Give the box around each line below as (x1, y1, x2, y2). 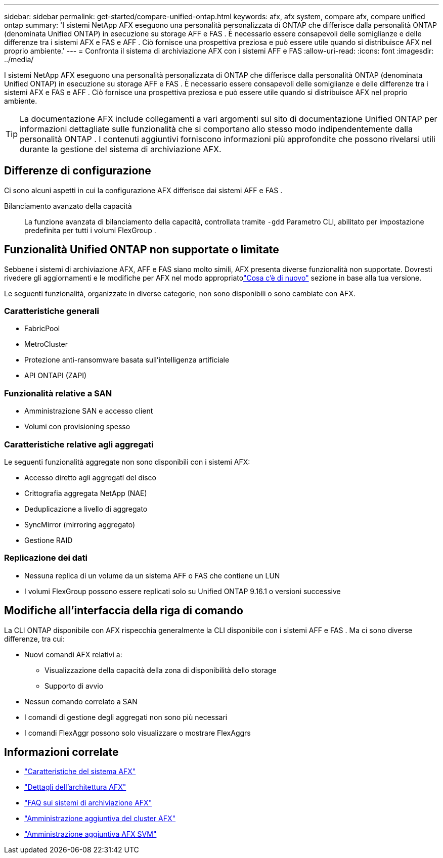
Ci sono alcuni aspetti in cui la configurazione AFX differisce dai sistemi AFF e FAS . (4, 186, 283, 195)
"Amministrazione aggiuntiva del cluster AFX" (24, 814, 176, 823)
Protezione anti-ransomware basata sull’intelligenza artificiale (24, 355, 230, 365)
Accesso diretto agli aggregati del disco (24, 473, 157, 482)
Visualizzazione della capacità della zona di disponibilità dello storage (45, 665, 277, 674)
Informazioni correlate (4, 745, 119, 758)
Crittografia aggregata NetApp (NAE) (24, 488, 147, 498)
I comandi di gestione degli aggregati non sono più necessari (24, 712, 228, 721)
